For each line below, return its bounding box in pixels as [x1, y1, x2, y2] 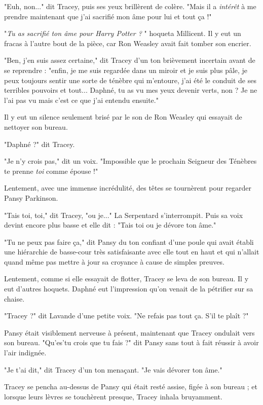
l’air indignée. [4, 347, 47, 358]
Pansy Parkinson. [4, 192, 58, 203]
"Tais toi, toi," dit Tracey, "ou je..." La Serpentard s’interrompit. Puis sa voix [4, 209, 243, 220]
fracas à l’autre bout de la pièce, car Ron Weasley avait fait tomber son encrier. [4, 38, 251, 48]
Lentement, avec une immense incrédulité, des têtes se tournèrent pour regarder [4, 182, 251, 193]
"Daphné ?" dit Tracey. [4, 138, 75, 149]
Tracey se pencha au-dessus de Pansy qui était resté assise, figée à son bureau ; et [4, 381, 257, 392]
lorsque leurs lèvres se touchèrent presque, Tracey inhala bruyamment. [4, 391, 222, 401]
